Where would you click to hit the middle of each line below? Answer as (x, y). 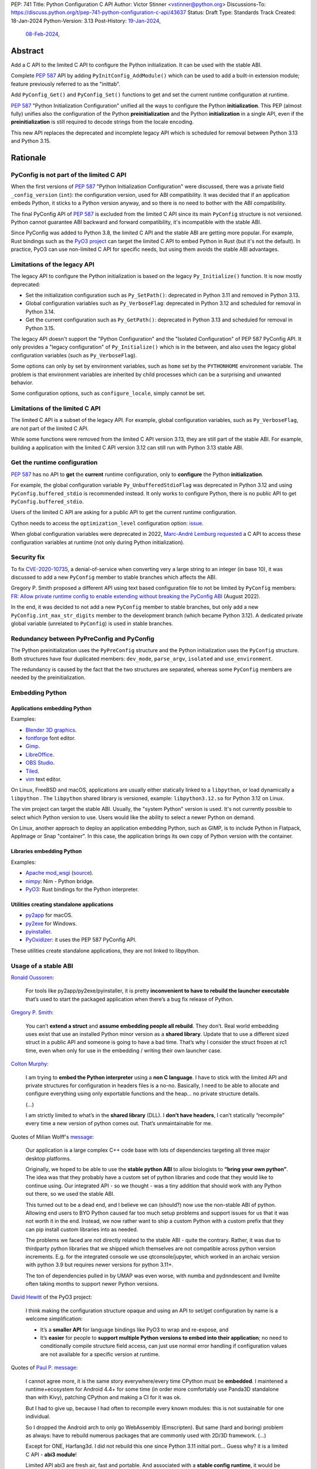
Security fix (28, 557)
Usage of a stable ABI (42, 965)
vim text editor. (43, 779)
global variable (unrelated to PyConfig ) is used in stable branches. (92, 623)
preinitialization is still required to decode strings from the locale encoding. (102, 122)
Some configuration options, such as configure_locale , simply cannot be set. (108, 393)
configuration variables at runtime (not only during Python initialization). (98, 542)
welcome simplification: (54, 1319)
